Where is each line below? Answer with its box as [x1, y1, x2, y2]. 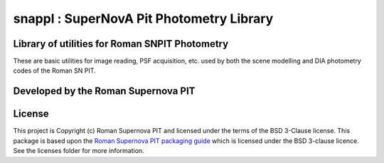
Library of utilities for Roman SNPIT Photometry [13, 38, 229, 50]
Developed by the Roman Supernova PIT [13, 85, 196, 98]
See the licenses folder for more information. [13, 147, 145, 155]
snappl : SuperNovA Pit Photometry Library [13, 11, 274, 26]
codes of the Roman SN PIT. [13, 66, 96, 75]
